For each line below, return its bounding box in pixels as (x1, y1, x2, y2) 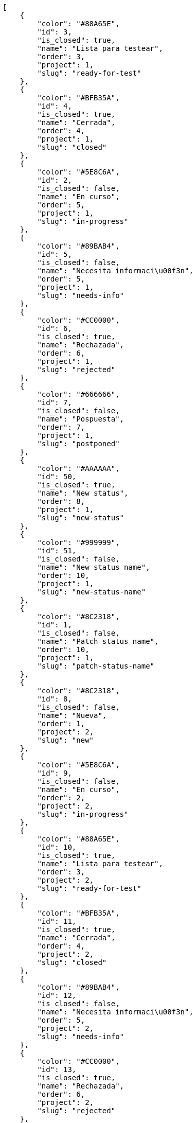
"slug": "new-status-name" (37, 588, 146, 596)
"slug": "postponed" (37, 440, 120, 448)
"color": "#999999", (37, 538, 120, 547)
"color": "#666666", (37, 390, 120, 398)
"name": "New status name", (37, 563, 150, 571)
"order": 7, (37, 423, 85, 431)
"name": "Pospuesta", (37, 415, 124, 423)
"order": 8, (37, 497, 85, 505)
